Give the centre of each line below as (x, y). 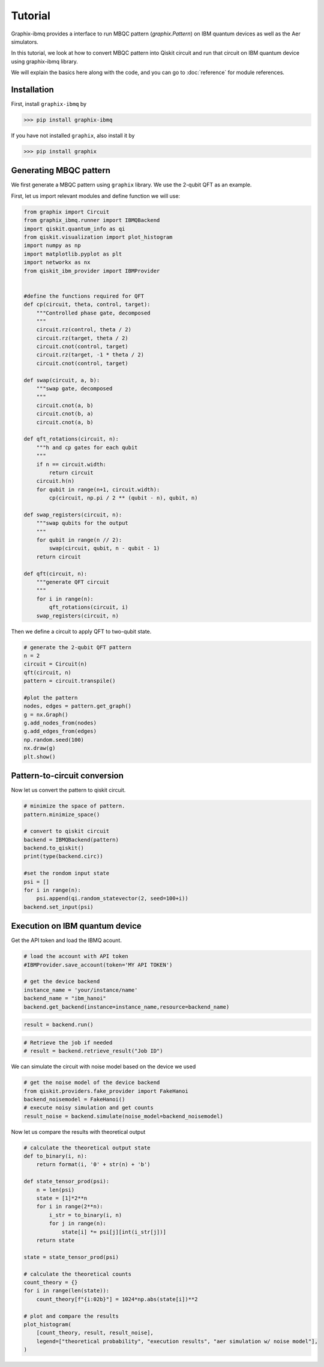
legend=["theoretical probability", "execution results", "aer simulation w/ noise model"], (177, 1341)
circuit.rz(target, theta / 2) (82, 338)
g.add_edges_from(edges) (60, 731)
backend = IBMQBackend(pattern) (71, 839)
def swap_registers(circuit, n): (73, 515)
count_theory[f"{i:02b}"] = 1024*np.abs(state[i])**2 (117, 1299)
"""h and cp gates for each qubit (87, 447)
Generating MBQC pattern (61, 170)
